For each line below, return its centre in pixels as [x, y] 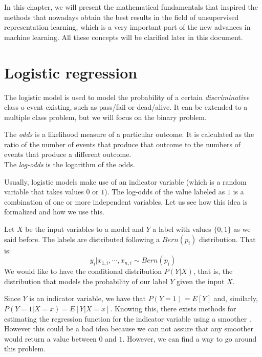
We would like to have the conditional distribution [83, 271]
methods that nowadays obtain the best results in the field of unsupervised [122, 17]
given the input [201, 281]
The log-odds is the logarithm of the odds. [70, 164]
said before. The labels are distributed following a [82, 239]
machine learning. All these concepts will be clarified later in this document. [124, 37]
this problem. [25, 349]
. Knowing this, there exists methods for [173, 308]
